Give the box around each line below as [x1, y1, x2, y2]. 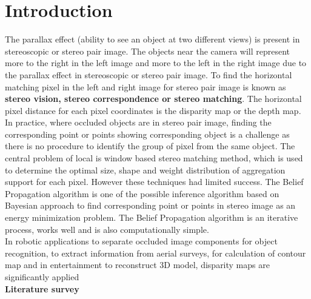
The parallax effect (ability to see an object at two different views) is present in [5, 33, 300, 45]
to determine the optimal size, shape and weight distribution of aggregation [5, 163, 286, 176]
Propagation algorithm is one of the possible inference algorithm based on [5, 187, 279, 200]
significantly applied [5, 270, 79, 283]
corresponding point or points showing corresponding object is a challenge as [5, 127, 290, 140]
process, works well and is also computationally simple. [5, 223, 209, 235]
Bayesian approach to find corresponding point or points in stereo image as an [5, 199, 296, 212]
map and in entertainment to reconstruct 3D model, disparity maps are [5, 258, 270, 271]
